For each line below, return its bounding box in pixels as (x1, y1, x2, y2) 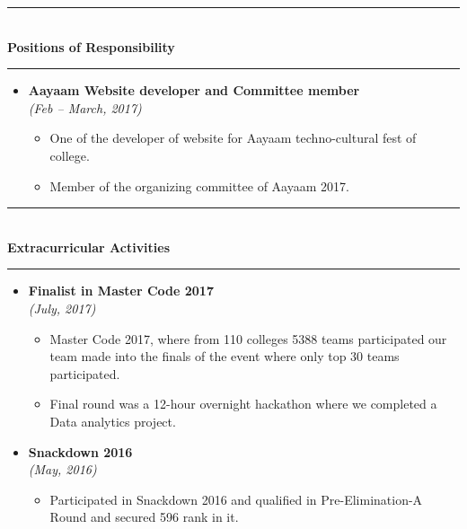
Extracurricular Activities (7, 237, 171, 256)
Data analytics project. (49, 411, 176, 430)
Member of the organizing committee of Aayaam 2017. (49, 176, 349, 195)
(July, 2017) (28, 298, 96, 317)
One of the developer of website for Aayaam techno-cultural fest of (49, 128, 417, 147)
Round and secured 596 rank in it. (49, 507, 239, 526)
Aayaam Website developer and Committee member (28, 81, 360, 100)
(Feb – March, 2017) (28, 98, 142, 117)
